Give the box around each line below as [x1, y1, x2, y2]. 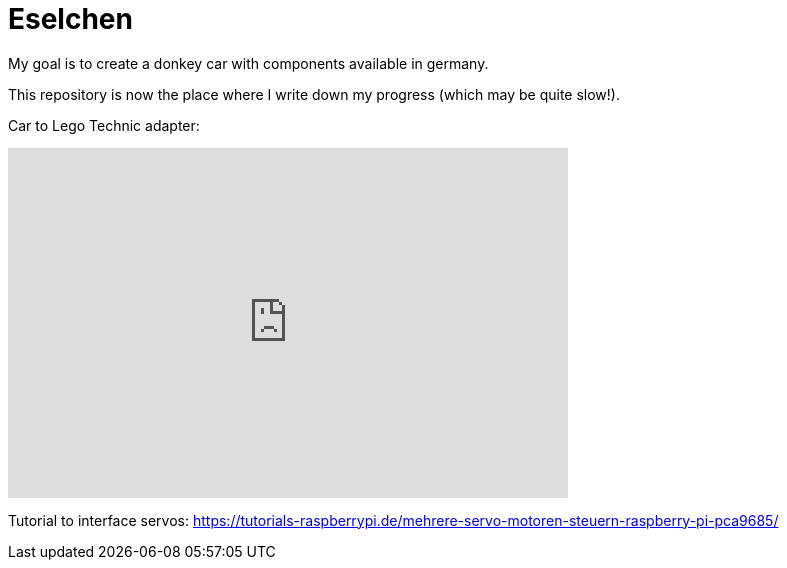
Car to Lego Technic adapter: [8, 116, 200, 134]
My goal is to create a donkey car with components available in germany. [8, 54, 489, 72]
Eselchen [8, 2, 133, 36]
